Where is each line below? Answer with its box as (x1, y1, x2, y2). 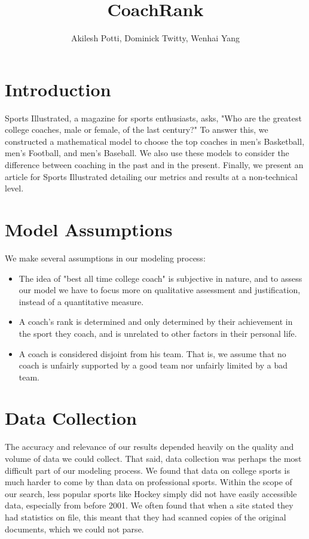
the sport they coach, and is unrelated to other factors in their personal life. (19, 327, 297, 339)
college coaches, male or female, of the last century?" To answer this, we (5, 123, 268, 136)
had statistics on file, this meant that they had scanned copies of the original (5, 510, 286, 523)
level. (5, 182, 24, 194)
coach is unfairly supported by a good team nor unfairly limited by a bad (19, 359, 287, 371)
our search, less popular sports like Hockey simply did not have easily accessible (5, 487, 297, 500)
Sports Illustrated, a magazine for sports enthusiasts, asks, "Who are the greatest (5, 111, 302, 124)
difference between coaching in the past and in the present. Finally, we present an (5, 159, 304, 171)
